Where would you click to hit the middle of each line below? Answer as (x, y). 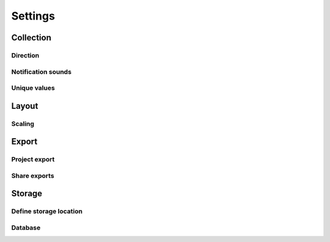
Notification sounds (41, 71)
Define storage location (47, 211)
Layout (25, 106)
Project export (33, 159)
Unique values (33, 88)
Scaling (23, 123)
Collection (31, 38)
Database (26, 227)
